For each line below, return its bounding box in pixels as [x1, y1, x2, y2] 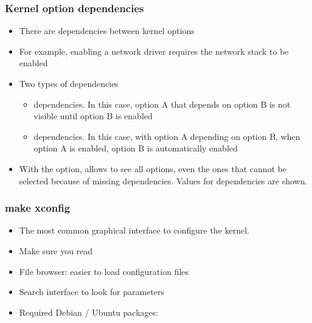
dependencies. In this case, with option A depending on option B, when [33, 130, 300, 142]
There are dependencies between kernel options [19, 24, 195, 37]
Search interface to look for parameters [19, 285, 165, 298]
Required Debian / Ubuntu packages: [19, 305, 159, 318]
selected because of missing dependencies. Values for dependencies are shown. [19, 174, 308, 187]
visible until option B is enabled [33, 109, 153, 122]
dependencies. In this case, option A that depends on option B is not [33, 97, 291, 110]
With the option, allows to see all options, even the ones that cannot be [19, 162, 287, 175]
